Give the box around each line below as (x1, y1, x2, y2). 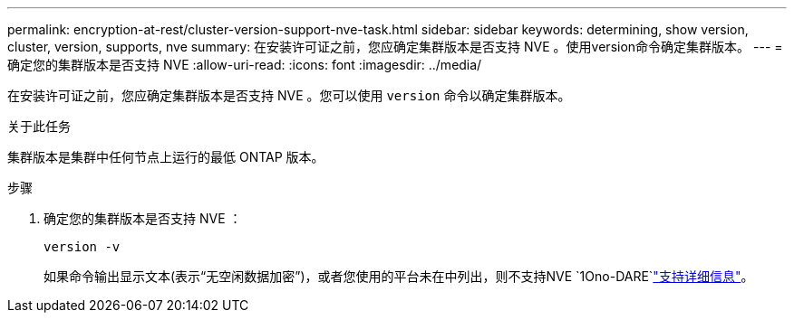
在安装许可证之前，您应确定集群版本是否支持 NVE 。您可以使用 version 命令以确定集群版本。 (7, 88, 571, 103)
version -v (44, 240, 121, 254)
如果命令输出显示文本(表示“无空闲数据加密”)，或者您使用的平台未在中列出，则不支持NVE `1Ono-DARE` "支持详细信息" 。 (44, 268, 754, 284)
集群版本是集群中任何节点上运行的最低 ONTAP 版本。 (7, 149, 324, 165)
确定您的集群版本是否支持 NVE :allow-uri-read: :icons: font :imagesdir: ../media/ (7, 57, 482, 72)
